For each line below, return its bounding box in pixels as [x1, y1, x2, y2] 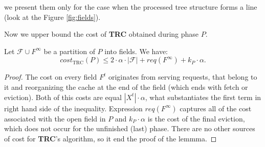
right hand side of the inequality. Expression [4, 103, 143, 113]
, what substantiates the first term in [145, 91, 261, 102]
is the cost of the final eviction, [147, 113, 245, 124]
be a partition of [43, 45, 95, 56]
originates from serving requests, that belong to [108, 71, 257, 82]
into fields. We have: [104, 45, 168, 56]
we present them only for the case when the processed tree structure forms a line [4, 2, 257, 12]
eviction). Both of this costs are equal [4, 91, 122, 102]
